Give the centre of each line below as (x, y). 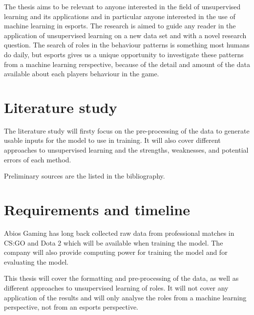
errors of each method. (38, 159)
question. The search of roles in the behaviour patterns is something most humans (127, 45)
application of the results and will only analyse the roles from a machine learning (125, 297)
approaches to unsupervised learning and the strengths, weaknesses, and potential (126, 150)
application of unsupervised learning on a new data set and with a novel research (125, 35)
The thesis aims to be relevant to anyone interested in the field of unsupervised (122, 6)
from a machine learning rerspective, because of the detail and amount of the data (127, 64)
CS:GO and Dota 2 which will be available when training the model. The (114, 242)
